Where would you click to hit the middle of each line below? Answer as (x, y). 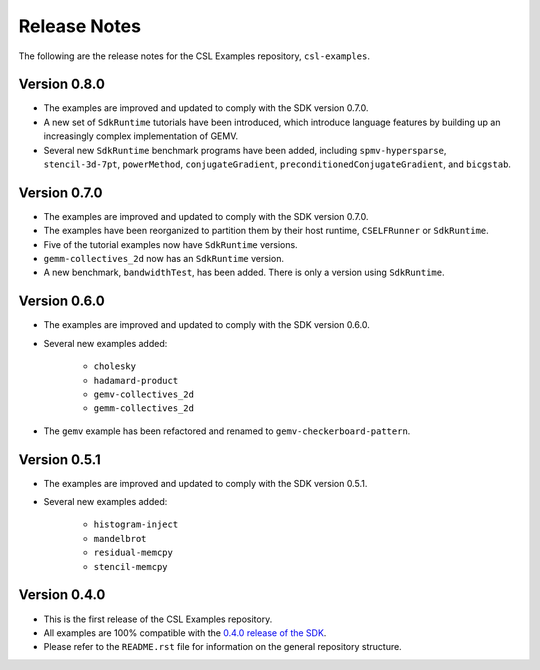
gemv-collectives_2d (144, 394)
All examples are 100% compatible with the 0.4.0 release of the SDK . (185, 632)
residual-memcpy (133, 553)
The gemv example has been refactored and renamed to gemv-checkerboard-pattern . (227, 431)
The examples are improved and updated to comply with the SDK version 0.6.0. (206, 325)
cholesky (115, 366)
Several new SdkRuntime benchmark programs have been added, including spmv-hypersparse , (245, 150)
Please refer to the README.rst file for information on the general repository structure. (222, 647)
